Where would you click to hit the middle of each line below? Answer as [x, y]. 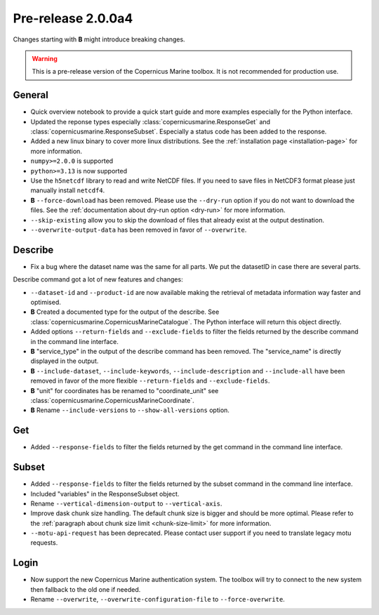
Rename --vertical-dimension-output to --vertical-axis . [126, 503]
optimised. [46, 302]
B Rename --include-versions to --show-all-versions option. [130, 410]
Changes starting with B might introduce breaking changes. [99, 39]
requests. [44, 543]
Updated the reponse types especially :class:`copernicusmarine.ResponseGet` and [150, 121]
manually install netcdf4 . [68, 190]
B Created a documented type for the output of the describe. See [125, 312]
